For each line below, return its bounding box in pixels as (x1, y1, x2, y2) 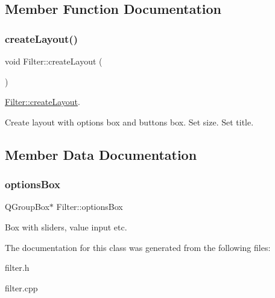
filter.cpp (5, 281, 38, 294)
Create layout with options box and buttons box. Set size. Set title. (5, 115, 254, 128)
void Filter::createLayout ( (5, 55, 103, 67)
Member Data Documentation (5, 145, 197, 163)
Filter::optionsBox (56, 200, 123, 213)
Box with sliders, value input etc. (5, 220, 127, 233)
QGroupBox (5, 200, 49, 213)
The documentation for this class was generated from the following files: (5, 241, 271, 253)
